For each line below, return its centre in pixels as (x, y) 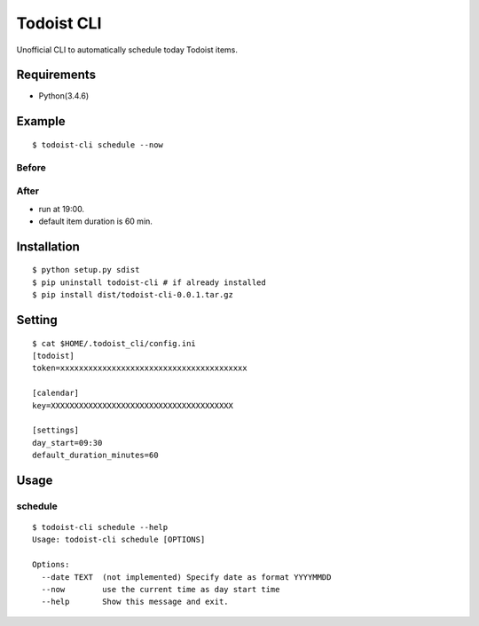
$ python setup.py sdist (86, 270)
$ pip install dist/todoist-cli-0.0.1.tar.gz (133, 295)
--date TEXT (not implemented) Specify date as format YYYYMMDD (186, 577)
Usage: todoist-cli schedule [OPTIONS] (119, 540)
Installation (48, 246)
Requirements (56, 75)
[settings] (56, 430)
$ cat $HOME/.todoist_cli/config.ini (114, 343)
